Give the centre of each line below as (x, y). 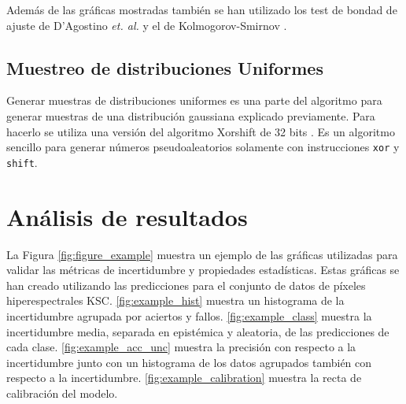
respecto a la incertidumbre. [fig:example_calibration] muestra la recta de (184, 378)
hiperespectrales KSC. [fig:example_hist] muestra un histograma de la (175, 300)
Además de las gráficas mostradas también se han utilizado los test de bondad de (202, 9)
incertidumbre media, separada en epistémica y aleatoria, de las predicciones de (198, 331)
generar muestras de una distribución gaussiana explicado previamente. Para (191, 115)
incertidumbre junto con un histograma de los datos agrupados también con (189, 362)
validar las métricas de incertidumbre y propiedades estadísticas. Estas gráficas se (203, 270)
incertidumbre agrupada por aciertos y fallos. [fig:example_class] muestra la (189, 315)
